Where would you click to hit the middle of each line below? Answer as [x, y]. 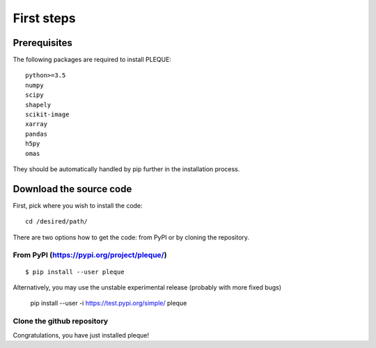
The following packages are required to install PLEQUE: [92, 60]
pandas [37, 134]
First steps [44, 18]
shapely [38, 105]
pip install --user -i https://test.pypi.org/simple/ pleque [109, 303]
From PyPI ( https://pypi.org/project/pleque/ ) [90, 255]
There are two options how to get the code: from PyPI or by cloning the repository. [131, 237]
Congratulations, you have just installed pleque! [81, 335]
